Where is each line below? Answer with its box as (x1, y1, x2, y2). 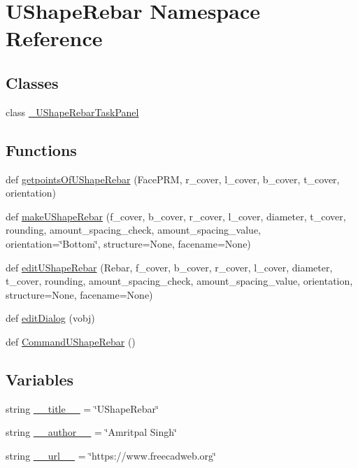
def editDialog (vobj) (6, 311, 95, 325)
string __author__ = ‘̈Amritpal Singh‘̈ (6, 425, 177, 439)
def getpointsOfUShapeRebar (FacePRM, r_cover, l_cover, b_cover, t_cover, (6, 171, 340, 186)
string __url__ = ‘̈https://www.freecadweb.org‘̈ (6, 448, 216, 462)
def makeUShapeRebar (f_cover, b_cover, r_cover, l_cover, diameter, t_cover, (6, 208, 346, 223)
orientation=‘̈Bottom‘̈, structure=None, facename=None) (6, 236, 251, 250)
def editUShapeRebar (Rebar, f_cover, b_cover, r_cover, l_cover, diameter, (6, 260, 333, 274)
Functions (6, 139, 77, 160)
